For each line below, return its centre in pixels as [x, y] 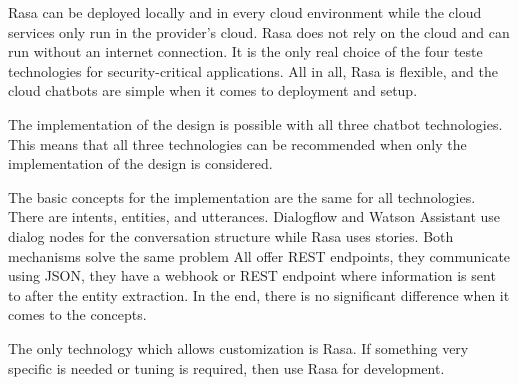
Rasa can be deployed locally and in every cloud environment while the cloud [245, 12]
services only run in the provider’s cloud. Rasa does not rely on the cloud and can [259, 31]
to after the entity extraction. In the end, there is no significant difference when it [259, 294]
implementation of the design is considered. [140, 163]
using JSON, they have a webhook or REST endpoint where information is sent [252, 275]
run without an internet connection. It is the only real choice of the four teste [245, 51]
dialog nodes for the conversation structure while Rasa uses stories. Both [231, 235]
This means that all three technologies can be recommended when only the [237, 143]
